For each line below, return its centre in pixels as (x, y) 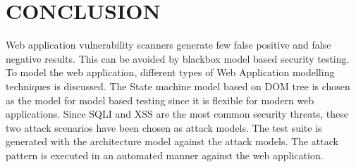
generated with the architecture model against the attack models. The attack (172, 141)
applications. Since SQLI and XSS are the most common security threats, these (177, 114)
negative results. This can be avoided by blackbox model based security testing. (178, 58)
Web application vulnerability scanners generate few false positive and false (168, 45)
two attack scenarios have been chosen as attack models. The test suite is (164, 127)
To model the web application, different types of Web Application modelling (170, 72)
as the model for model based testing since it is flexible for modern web (160, 100)
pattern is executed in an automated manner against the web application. (165, 155)
